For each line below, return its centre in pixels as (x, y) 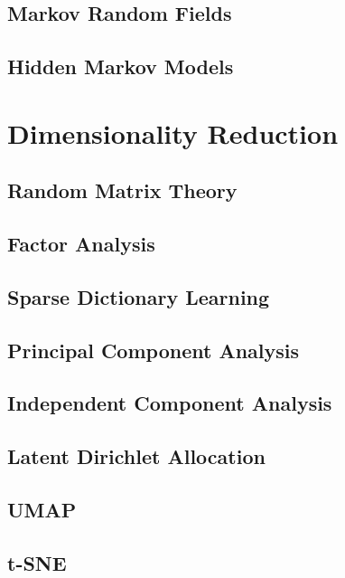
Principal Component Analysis (153, 350)
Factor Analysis (81, 244)
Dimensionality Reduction (173, 133)
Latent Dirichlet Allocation (136, 456)
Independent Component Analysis (170, 403)
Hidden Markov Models (121, 66)
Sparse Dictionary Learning (139, 296)
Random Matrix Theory (122, 190)
